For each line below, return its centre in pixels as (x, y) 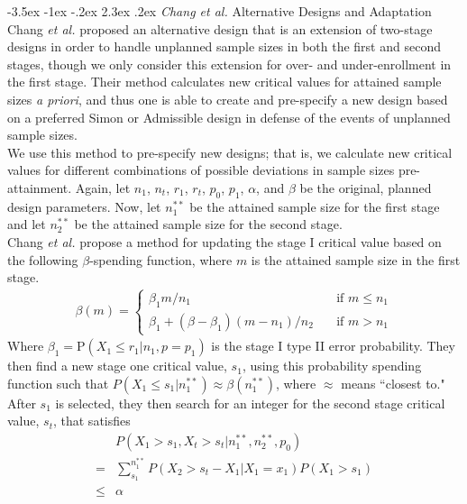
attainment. (40, 187)
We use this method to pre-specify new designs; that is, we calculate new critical (230, 152)
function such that (58, 383)
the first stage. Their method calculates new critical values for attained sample (224, 82)
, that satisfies (92, 421)
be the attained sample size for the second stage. (208, 224)
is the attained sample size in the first (356, 259)
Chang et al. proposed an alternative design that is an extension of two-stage (220, 28)
